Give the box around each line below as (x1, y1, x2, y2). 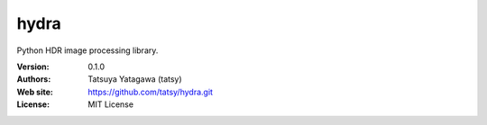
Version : (16, 61, 50, 72)
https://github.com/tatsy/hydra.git (87, 86, 214, 97)
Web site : (16, 86, 53, 97)
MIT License (87, 99, 134, 110)
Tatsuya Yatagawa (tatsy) (87, 74, 182, 85)
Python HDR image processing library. (16, 45, 159, 56)
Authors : (16, 74, 51, 85)
